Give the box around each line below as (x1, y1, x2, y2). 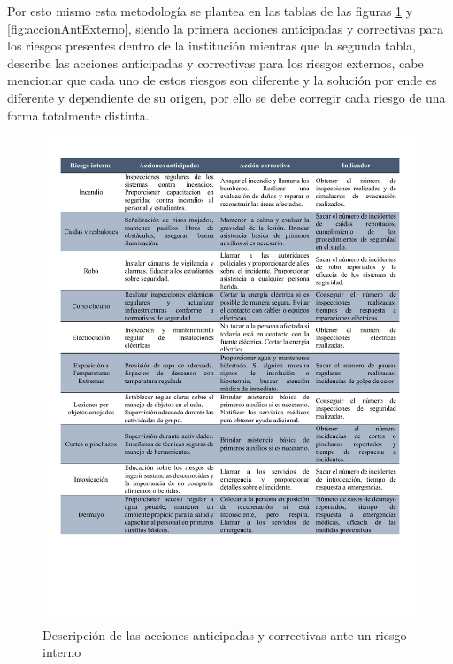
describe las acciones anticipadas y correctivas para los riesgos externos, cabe (7, 53, 424, 72)
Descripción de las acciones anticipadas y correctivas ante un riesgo (42, 625, 407, 644)
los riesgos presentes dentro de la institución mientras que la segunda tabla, (7, 36, 416, 55)
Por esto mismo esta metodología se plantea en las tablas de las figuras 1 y (7, 2, 413, 19)
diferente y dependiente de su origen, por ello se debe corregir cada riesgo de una (7, 88, 446, 106)
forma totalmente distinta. (7, 105, 150, 124)
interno (42, 643, 81, 661)
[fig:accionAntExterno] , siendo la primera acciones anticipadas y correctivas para (7, 19, 444, 37)
